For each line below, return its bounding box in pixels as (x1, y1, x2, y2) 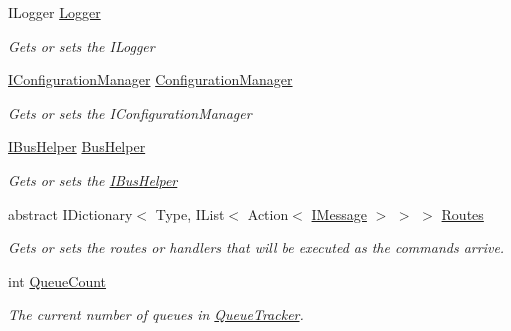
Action (247, 203, 289, 224)
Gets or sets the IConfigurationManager (8, 102, 252, 123)
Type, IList (155, 203, 225, 224)
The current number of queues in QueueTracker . (8, 304, 304, 325)
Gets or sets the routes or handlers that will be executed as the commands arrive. (8, 237, 505, 258)
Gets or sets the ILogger (8, 35, 155, 56)
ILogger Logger (8, 2, 101, 22)
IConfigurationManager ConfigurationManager (8, 69, 293, 90)
